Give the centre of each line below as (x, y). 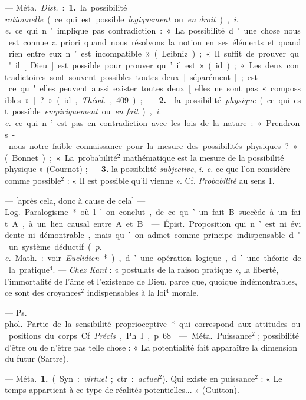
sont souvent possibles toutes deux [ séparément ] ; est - (157, 76)
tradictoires (25, 76)
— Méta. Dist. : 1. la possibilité (66, 7)
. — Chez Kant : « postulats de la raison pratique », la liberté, (166, 270)
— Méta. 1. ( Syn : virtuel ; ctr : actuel (82, 378)
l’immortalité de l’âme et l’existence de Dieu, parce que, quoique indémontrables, (151, 281)
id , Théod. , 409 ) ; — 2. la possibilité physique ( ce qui (177, 99)
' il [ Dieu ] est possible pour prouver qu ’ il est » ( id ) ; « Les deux (146, 65)
